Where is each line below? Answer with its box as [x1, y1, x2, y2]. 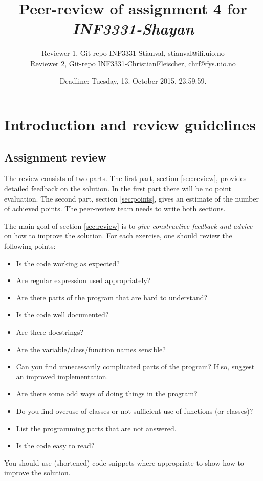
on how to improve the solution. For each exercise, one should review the [4, 230, 232, 241]
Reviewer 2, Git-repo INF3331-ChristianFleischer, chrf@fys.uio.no [30, 57, 236, 68]
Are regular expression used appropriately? [16, 275, 151, 286]
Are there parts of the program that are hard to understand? [16, 292, 208, 303]
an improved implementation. [16, 371, 108, 382]
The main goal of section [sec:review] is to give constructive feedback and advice [4, 220, 253, 231]
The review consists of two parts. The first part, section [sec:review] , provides [4, 173, 247, 184]
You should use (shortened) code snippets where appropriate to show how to [4, 457, 244, 468]
